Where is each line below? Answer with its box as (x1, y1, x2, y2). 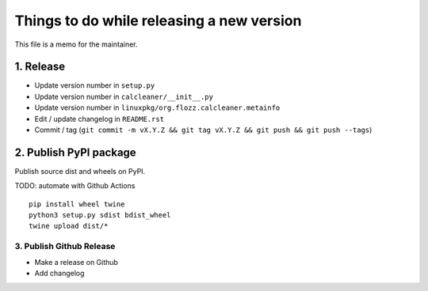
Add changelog (34, 269, 85, 278)
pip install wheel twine (29, 199, 125, 209)
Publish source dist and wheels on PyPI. (14, 166, 146, 176)
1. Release (14, 60, 66, 74)
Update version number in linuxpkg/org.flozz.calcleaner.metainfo (34, 103, 281, 112)
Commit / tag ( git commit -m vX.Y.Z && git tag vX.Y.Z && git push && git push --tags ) (34, 125, 373, 134)
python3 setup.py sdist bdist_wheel (29, 210, 171, 220)
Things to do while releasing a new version (14, 12, 302, 29)
